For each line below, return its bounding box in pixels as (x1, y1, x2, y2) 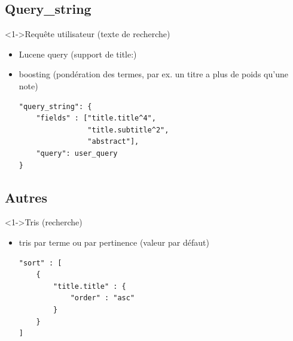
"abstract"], (87, 137, 139, 146)
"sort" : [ (19, 258, 62, 267)
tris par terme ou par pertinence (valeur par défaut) (19, 236, 209, 248)
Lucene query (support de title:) (19, 47, 137, 60)
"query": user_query (36, 149, 118, 158)
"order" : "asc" (70, 294, 135, 303)
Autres (5, 188, 47, 206)
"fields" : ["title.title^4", (36, 114, 156, 123)
